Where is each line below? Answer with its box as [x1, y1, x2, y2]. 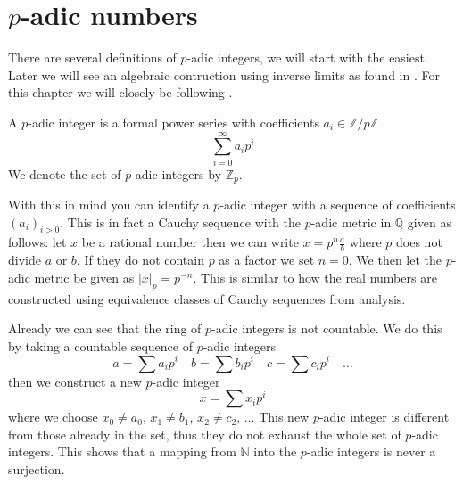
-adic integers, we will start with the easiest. [186, 48, 428, 67]
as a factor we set [219, 250, 315, 269]
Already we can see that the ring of [8, 319, 202, 338]
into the [253, 442, 297, 461]
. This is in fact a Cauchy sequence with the [60, 212, 301, 231]
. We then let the [348, 250, 442, 269]
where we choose [8, 407, 98, 426]
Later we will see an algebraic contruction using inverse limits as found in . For [8, 65, 440, 84]
